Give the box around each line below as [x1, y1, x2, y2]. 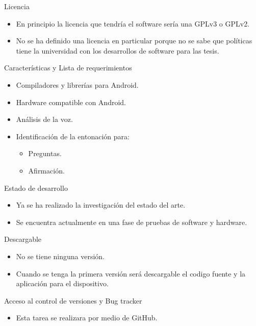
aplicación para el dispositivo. [16, 278, 109, 289]
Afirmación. [28, 165, 65, 175]
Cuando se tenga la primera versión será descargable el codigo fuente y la [16, 268, 246, 279]
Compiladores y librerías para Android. [16, 79, 139, 90]
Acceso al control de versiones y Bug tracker [4, 295, 142, 306]
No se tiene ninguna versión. [16, 250, 105, 261]
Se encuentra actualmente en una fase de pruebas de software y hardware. [16, 216, 247, 227]
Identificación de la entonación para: [16, 131, 130, 141]
